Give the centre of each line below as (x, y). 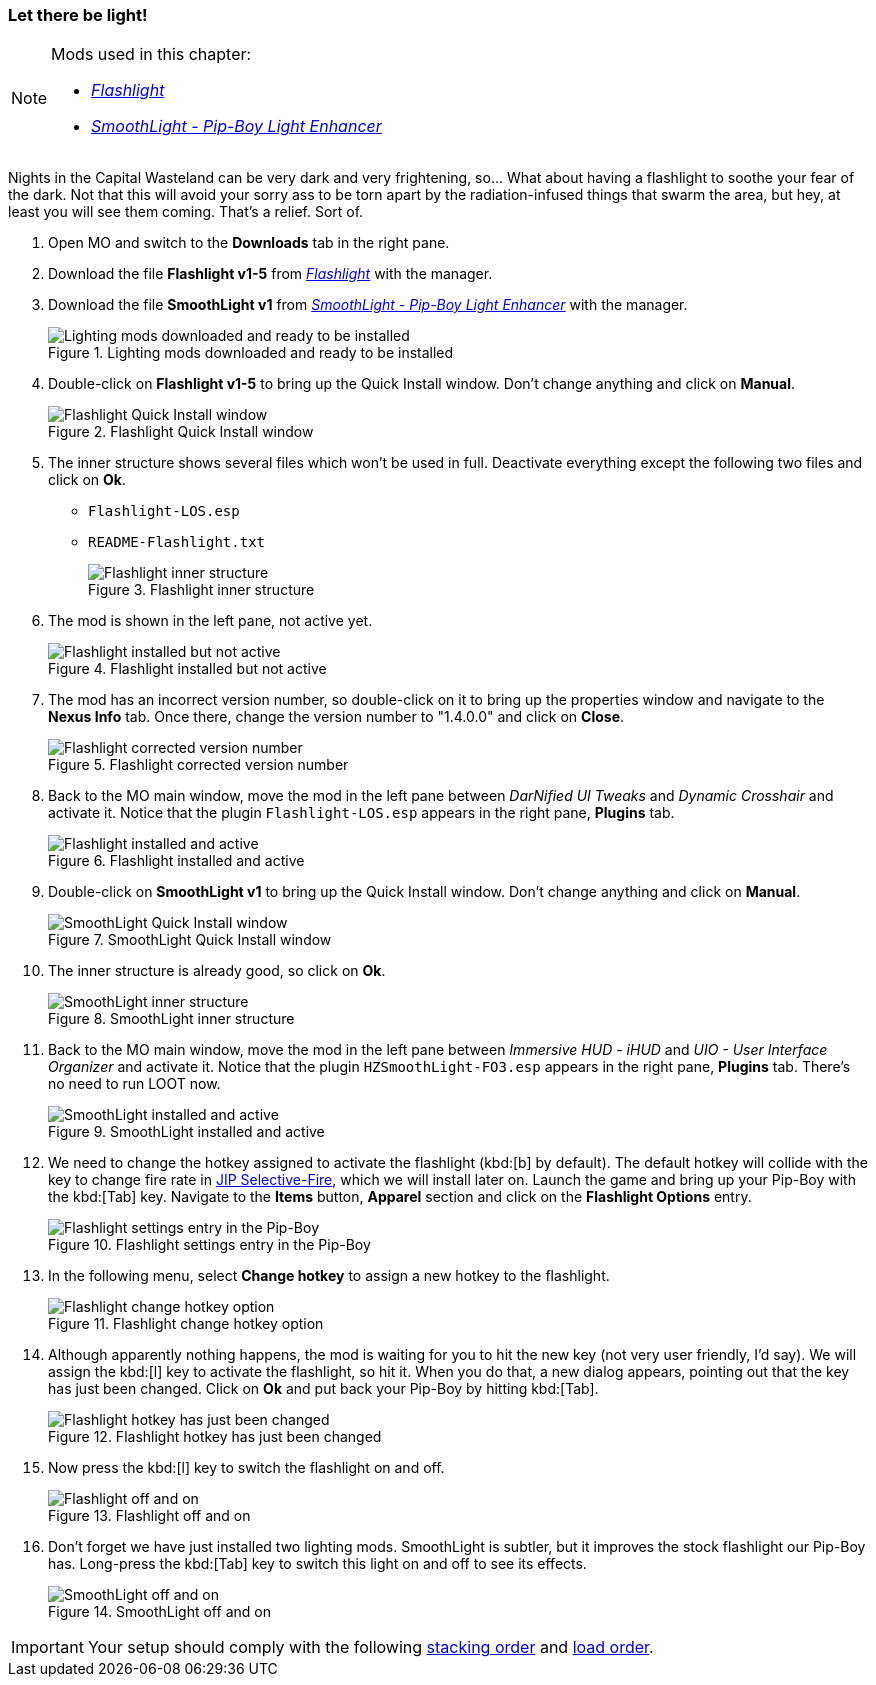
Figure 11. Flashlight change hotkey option (186, 1324)
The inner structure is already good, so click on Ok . (217, 971)
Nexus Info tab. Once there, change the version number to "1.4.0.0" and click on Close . (336, 717)
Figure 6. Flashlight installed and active (176, 861)
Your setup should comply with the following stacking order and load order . (370, 1647)
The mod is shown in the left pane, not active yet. (210, 621)
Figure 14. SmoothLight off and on (159, 1612)
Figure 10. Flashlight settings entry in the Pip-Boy (209, 1245)
